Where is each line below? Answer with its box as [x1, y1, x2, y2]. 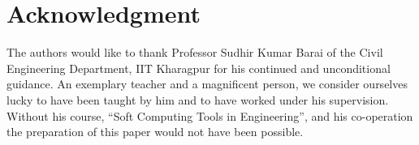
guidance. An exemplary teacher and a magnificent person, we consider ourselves [6, 75, 408, 92]
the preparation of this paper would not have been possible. [6, 123, 304, 140]
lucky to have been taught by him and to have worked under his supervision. [6, 91, 389, 108]
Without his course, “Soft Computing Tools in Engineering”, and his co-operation [6, 107, 413, 124]
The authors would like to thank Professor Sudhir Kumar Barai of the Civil [6, 44, 383, 61]
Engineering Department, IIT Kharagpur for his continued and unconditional [6, 59, 391, 76]
